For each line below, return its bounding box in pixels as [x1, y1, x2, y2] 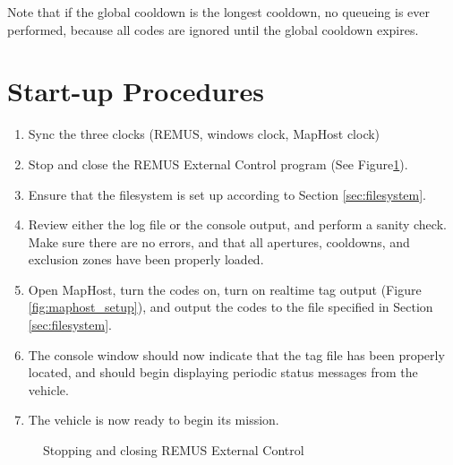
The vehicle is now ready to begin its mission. [28, 410, 279, 429]
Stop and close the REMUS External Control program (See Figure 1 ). [28, 154, 408, 173]
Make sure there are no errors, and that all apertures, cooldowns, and [28, 232, 410, 251]
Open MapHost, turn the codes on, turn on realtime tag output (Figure [28, 280, 422, 298]
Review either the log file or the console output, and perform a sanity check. [28, 215, 447, 234]
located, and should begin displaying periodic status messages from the [28, 363, 418, 382]
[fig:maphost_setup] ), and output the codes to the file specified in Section [28, 297, 433, 316]
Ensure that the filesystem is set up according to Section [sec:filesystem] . [28, 185, 426, 203]
